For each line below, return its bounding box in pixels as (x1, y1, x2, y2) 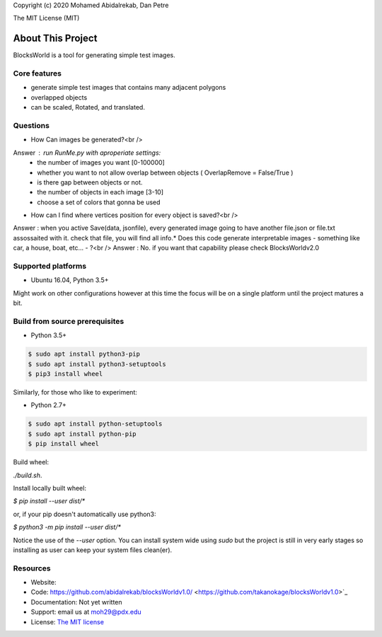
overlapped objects (30, 93, 88, 102)
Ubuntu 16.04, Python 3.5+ (30, 276, 109, 284)
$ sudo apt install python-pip (28, 430, 137, 438)
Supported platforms (13, 262, 87, 271)
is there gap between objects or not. (37, 177, 143, 187)
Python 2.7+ (30, 401, 67, 409)
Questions (13, 120, 50, 130)
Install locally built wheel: (13, 484, 86, 492)
